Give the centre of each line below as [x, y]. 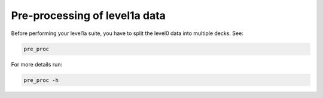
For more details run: [37, 64]
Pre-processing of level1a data [88, 15]
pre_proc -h [41, 80]
